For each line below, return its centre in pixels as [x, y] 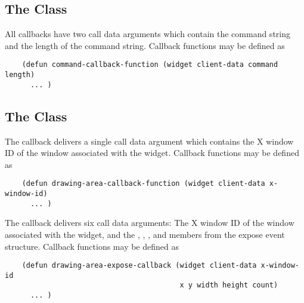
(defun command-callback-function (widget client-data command [150, 65]
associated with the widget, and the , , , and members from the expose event [145, 234]
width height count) [238, 285]
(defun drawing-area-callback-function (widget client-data [143, 184]
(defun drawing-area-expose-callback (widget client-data [139, 266]
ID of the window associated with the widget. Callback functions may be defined [152, 153]
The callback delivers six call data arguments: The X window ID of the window [150, 223]
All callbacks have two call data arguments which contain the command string [148, 34]
